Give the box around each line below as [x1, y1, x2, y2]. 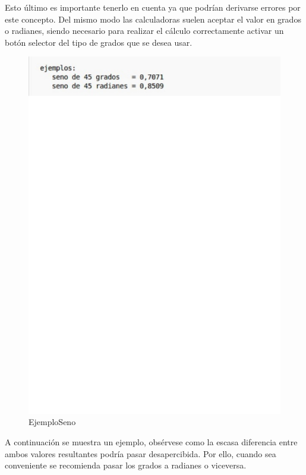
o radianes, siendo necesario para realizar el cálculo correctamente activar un [5, 24, 284, 37]
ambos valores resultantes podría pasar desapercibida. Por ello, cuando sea [5, 447, 276, 460]
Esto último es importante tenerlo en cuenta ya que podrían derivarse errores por [5, 1, 301, 13]
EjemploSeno [29, 416, 76, 428]
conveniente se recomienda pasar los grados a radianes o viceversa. [5, 459, 247, 471]
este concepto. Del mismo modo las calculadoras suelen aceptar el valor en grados [5, 12, 301, 25]
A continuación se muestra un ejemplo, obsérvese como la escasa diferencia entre [5, 436, 298, 448]
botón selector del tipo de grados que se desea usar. [5, 36, 193, 48]
